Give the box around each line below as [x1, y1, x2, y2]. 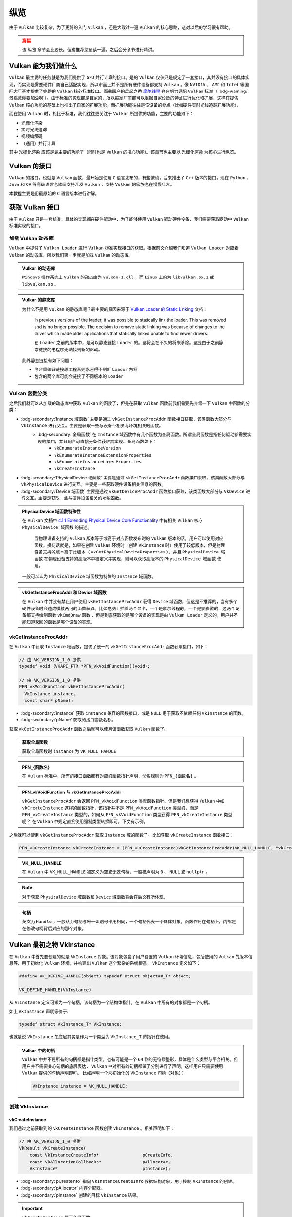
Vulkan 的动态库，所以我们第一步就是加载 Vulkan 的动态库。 [9, 252, 133, 258]
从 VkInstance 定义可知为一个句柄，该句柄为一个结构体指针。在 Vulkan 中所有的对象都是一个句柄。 [9, 999, 213, 1005]
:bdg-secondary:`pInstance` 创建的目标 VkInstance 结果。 [21, 1192, 141, 1198]
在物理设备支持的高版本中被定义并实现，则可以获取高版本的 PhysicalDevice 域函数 [44, 555, 216, 562]
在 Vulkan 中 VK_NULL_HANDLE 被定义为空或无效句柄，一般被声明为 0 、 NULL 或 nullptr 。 [22, 869, 210, 875]
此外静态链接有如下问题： [22, 357, 73, 363]
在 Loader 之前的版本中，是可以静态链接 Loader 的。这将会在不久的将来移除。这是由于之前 [34, 340, 219, 346]
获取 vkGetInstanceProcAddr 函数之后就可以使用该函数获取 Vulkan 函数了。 [9, 726, 169, 732]
